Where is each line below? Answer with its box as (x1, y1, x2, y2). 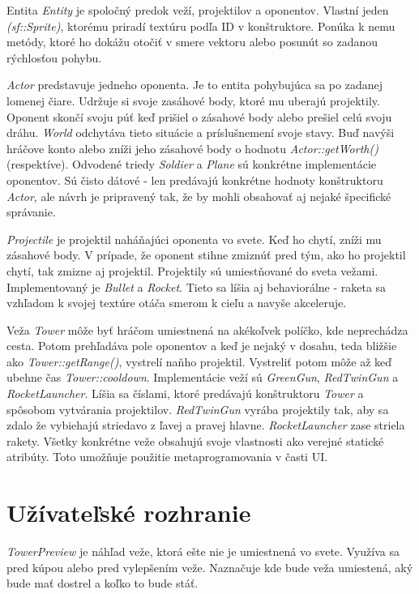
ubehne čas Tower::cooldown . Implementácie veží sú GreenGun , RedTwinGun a (6, 369, 399, 386)
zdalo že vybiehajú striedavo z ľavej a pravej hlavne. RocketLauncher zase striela (6, 417, 405, 434)
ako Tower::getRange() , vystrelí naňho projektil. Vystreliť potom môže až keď (6, 353, 392, 370)
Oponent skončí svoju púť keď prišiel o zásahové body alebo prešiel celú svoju (6, 108, 392, 125)
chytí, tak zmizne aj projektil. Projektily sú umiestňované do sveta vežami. (6, 262, 378, 279)
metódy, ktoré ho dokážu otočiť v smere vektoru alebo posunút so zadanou (6, 33, 378, 50)
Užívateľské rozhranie (6, 496, 251, 529)
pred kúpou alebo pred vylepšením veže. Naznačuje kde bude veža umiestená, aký (6, 558, 413, 575)
